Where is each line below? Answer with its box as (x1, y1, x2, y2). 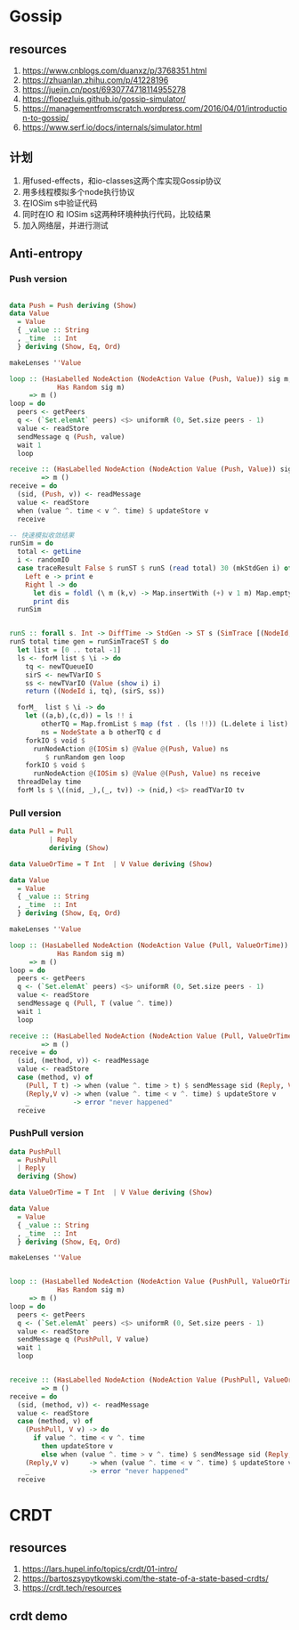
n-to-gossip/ (21, 113, 69, 123)
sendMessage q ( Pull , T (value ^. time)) (17, 999, 174, 1008)
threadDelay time (17, 777, 82, 787)
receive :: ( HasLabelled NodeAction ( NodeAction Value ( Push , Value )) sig (9, 465, 293, 474)
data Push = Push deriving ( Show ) (9, 301, 138, 310)
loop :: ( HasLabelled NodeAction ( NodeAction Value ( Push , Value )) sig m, (9, 374, 293, 384)
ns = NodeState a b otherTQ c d (41, 727, 162, 736)
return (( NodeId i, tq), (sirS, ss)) (25, 687, 166, 696)
